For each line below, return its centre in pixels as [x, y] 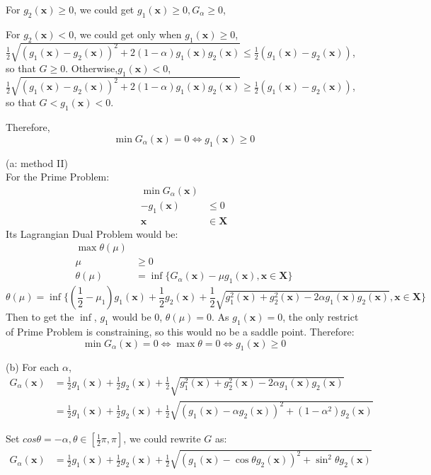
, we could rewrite [162, 439]
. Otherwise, [92, 68]
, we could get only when [128, 34]
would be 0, [137, 317]
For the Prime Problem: [58, 177]
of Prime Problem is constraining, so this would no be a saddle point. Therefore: [180, 332]
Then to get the [40, 317]
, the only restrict [321, 317]
